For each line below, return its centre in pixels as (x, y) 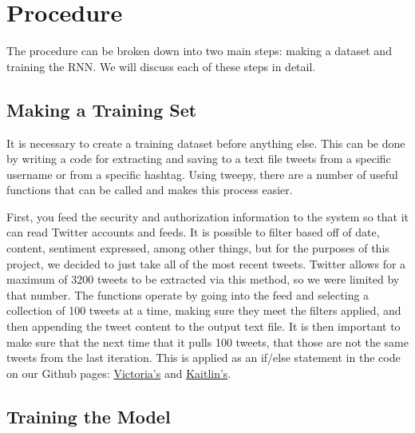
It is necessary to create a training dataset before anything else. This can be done (206, 143)
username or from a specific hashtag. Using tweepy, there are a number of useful (202, 174)
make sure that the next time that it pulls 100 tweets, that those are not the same (207, 342)
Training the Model (89, 416)
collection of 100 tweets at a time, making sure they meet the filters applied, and (204, 310)
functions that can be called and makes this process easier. (150, 190)
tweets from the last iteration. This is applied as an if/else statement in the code (204, 358)
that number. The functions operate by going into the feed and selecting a (188, 294)
